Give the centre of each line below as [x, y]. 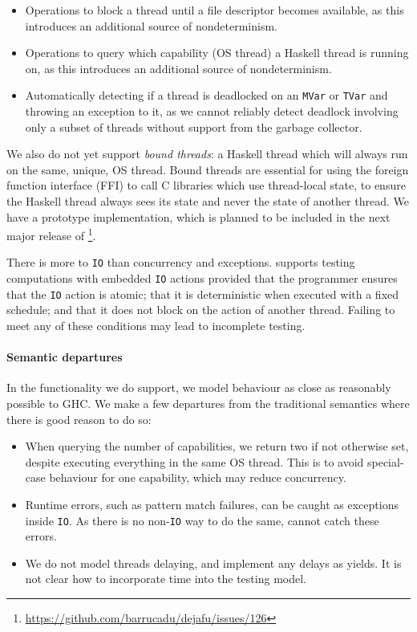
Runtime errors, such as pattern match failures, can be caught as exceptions [212, 504]
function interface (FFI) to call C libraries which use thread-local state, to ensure [206, 185]
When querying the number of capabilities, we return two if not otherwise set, [217, 446]
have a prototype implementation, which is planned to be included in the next [198, 216]
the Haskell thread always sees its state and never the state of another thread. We [208, 201]
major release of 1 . [51, 234]
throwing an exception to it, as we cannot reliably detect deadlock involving [212, 111]
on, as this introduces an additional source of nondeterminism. [178, 68]
